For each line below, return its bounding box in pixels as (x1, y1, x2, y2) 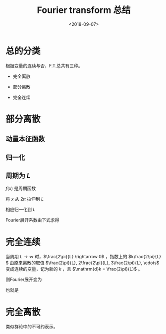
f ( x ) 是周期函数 (5, 185, 36, 191)
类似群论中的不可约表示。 (5, 324, 58, 330)
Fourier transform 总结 (37, 4, 131, 16)
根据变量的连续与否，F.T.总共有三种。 (5, 62, 83, 68)
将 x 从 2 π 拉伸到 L (5, 196, 44, 202)
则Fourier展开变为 (5, 277, 42, 282)
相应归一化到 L (5, 207, 36, 213)
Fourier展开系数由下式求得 (5, 217, 59, 223)
